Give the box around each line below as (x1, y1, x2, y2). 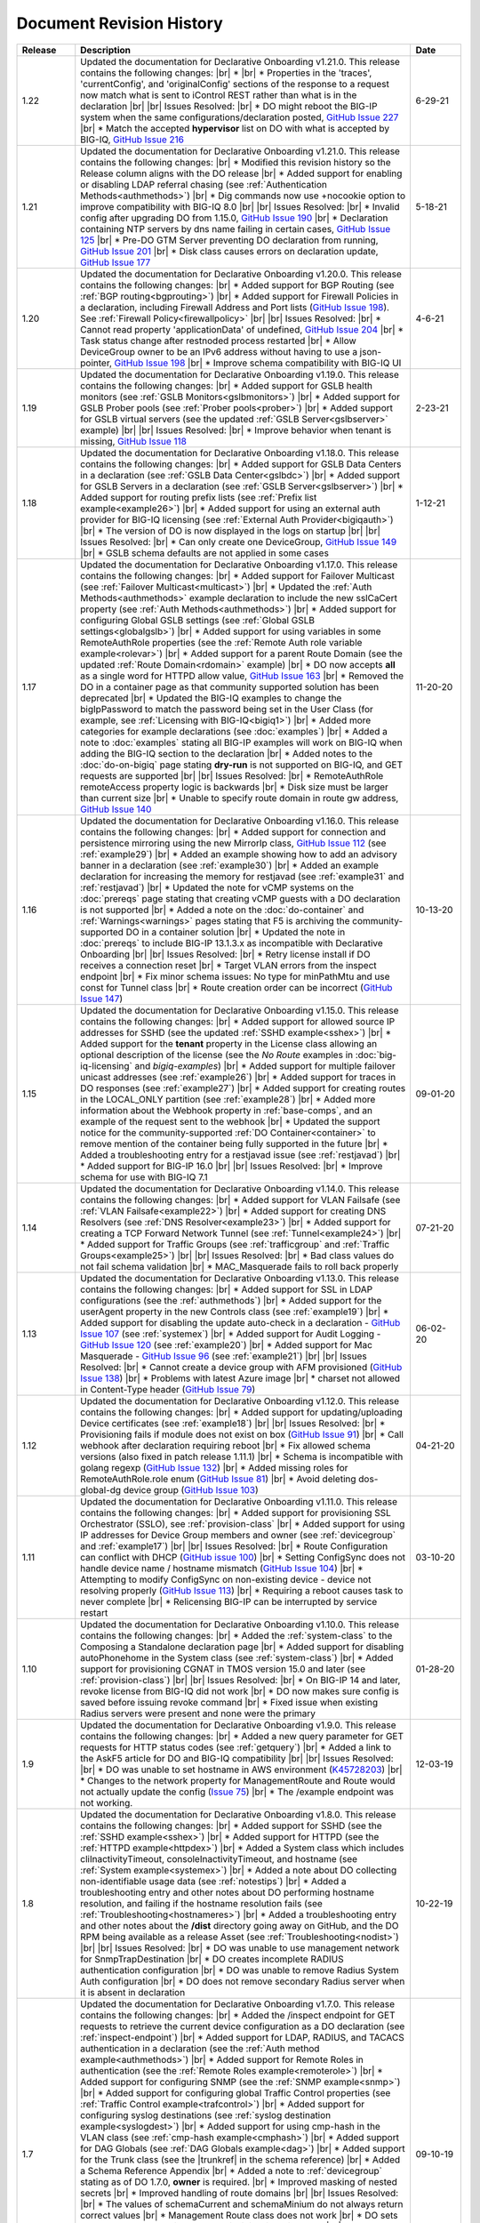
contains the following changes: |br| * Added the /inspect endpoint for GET (80, 2009, 396, 2021)
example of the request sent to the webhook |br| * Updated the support (80, 1115, 381, 1128)
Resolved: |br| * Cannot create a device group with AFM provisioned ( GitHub (80, 1360, 403, 1373)
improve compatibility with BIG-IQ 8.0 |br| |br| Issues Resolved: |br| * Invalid (80, 200, 400, 213)
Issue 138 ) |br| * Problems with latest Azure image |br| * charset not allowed (80, 1372, 400, 1384)
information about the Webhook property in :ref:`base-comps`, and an (80, 1103, 373, 1116)
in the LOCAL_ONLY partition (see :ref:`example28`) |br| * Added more (80, 1093, 376, 1105)
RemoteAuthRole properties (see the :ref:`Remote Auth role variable (80, 636, 363, 648)
